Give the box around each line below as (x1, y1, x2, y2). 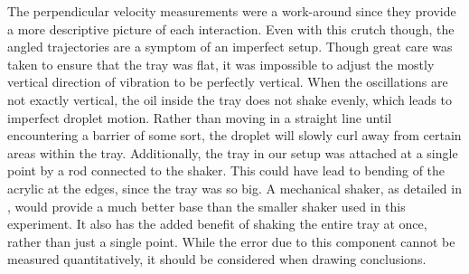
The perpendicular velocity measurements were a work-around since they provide (7, 2, 456, 20)
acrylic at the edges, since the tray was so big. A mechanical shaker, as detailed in (7, 178, 462, 197)
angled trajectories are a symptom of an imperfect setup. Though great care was (7, 37, 453, 56)
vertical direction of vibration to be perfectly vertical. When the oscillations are (7, 72, 448, 91)
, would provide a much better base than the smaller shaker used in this (7, 196, 406, 215)
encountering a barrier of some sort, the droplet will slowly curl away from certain (7, 126, 462, 145)
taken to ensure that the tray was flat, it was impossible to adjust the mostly (7, 54, 435, 73)
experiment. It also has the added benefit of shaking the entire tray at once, (7, 214, 427, 233)
